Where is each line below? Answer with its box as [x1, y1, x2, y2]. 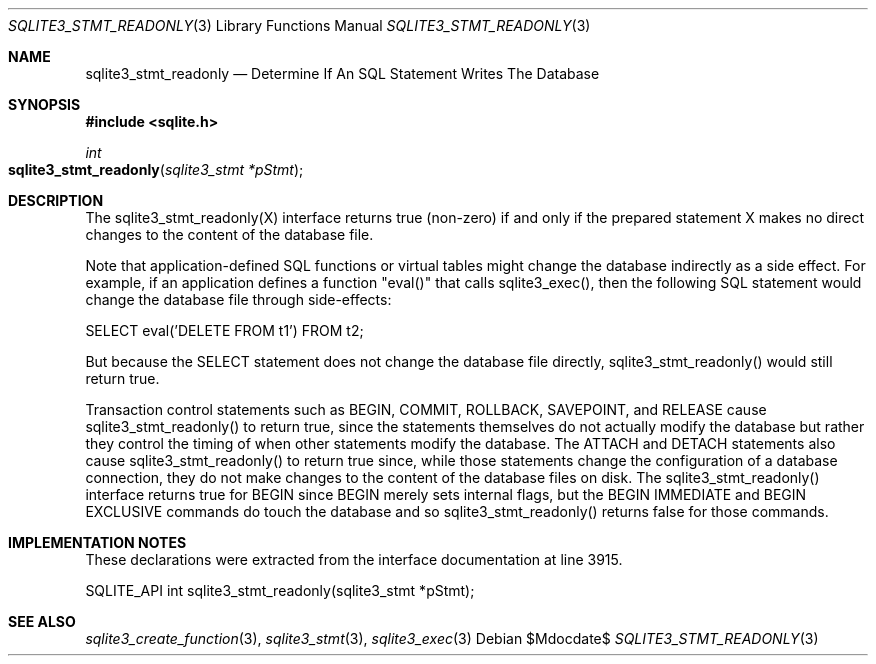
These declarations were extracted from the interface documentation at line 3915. [85, 551, 623, 568]
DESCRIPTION [8, 192, 104, 209]
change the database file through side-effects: [85, 291, 392, 308]
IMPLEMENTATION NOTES [8, 534, 187, 551]
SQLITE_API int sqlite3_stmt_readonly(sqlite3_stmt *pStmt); [85, 582, 475, 599]
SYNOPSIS [8, 96, 81, 113]
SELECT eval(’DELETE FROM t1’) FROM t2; [85, 322, 364, 339]
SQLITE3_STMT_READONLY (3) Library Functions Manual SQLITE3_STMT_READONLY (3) [8, 17, 591, 34]
